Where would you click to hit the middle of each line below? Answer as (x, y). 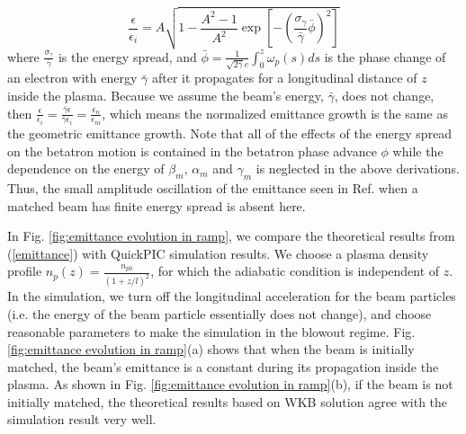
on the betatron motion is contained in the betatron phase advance (192, 151)
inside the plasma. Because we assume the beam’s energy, (166, 95)
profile (25, 271)
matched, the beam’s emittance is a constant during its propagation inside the (223, 366)
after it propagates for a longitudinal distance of (284, 78)
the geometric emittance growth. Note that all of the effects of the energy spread (230, 133)
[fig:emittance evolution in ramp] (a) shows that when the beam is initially (211, 349)
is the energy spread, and (127, 56)
